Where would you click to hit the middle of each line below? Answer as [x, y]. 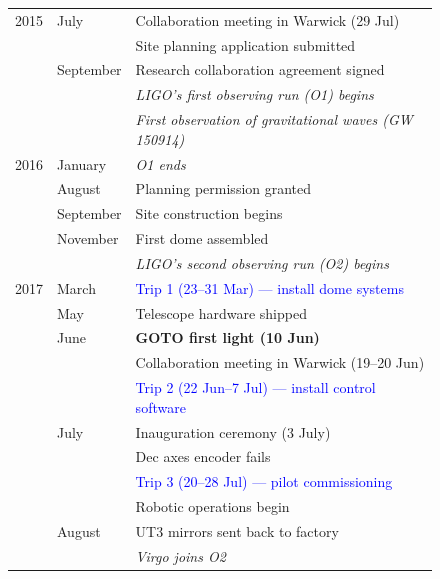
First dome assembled [202, 238]
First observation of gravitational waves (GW [274, 119]
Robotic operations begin [212, 506]
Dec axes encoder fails [203, 456]
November [88, 238]
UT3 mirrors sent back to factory [237, 530]
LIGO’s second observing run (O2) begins [262, 262]
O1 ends [160, 163]
